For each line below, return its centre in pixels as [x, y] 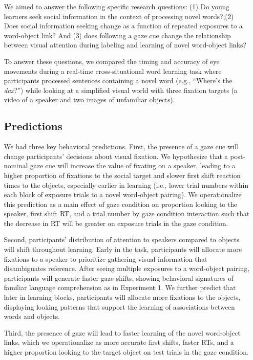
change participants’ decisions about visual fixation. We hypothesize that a [116, 156]
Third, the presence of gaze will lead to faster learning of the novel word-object [122, 332]
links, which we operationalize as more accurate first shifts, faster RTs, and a [119, 342]
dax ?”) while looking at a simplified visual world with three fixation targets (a [121, 90]
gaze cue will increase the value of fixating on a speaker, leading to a [133, 166]
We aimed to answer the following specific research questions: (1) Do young [117, 6]
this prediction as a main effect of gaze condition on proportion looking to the [121, 204]
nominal [16, 166]
